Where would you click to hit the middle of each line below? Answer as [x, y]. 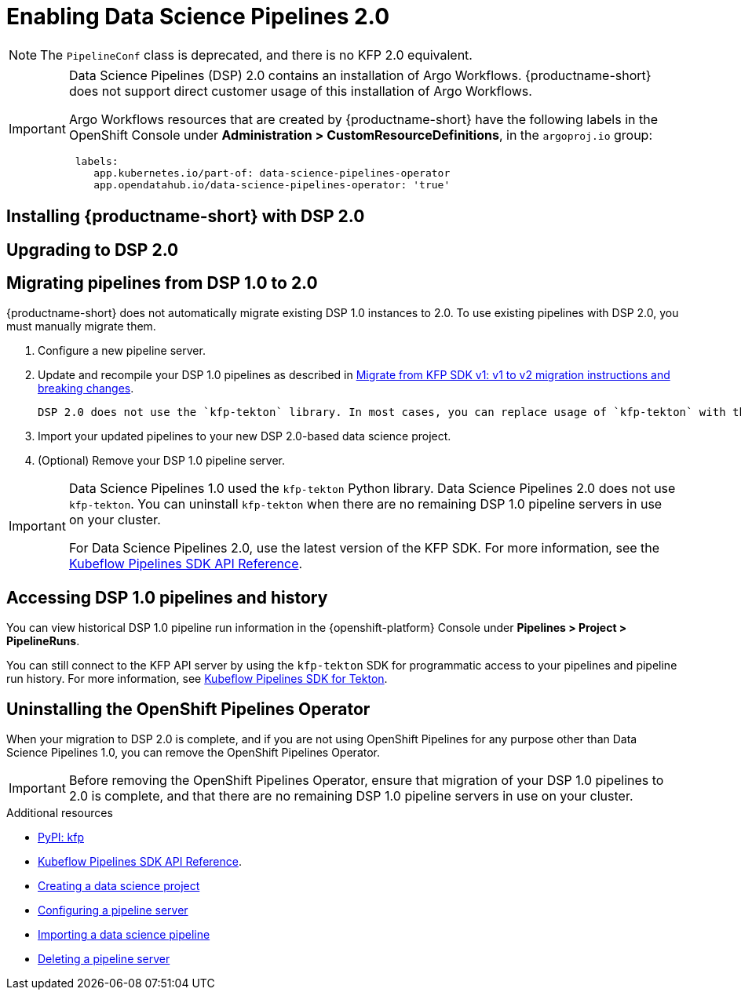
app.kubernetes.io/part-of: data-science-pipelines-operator [272, 173]
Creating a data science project [119, 886]
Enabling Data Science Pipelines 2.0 [198, 16]
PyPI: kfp [61, 837]
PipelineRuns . [43, 641]
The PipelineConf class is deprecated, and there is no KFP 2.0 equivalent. [256, 55]
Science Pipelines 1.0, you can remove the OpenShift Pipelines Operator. [193, 753]
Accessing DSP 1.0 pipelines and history [167, 597]
